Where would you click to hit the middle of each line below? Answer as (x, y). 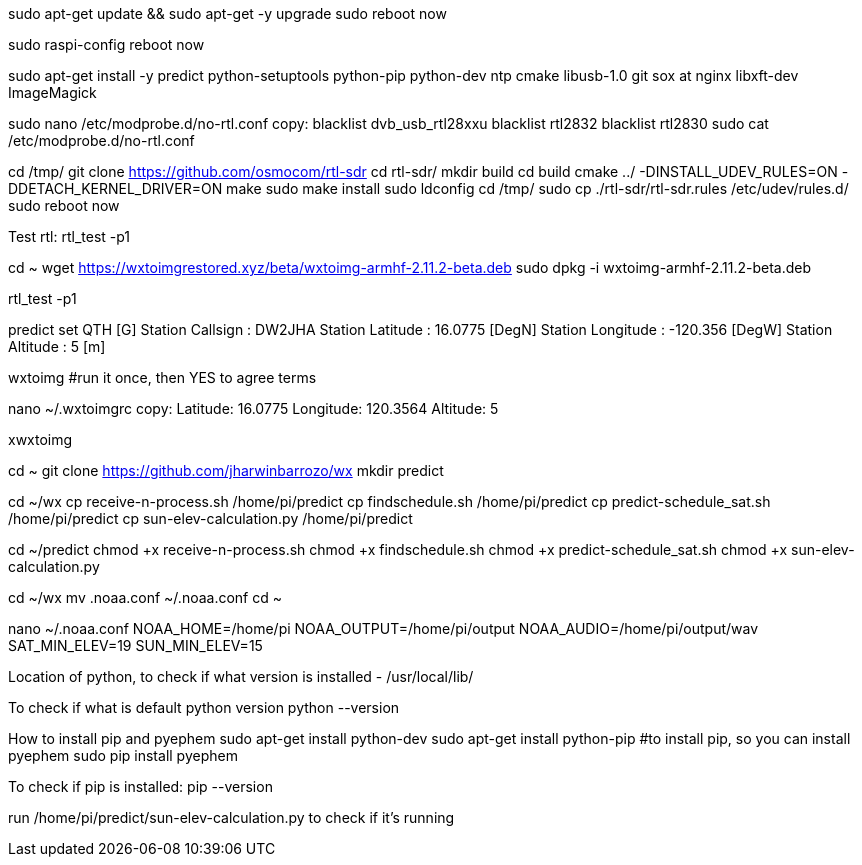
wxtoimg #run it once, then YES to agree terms (162, 377)
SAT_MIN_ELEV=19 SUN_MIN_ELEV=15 (135, 645)
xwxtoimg (40, 439)
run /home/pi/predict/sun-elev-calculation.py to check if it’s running (231, 817)
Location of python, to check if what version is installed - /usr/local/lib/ (241, 676)
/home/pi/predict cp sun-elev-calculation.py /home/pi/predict (210, 518)
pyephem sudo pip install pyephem (123, 755)
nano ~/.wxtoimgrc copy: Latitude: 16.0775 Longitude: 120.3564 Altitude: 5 (253, 408)
